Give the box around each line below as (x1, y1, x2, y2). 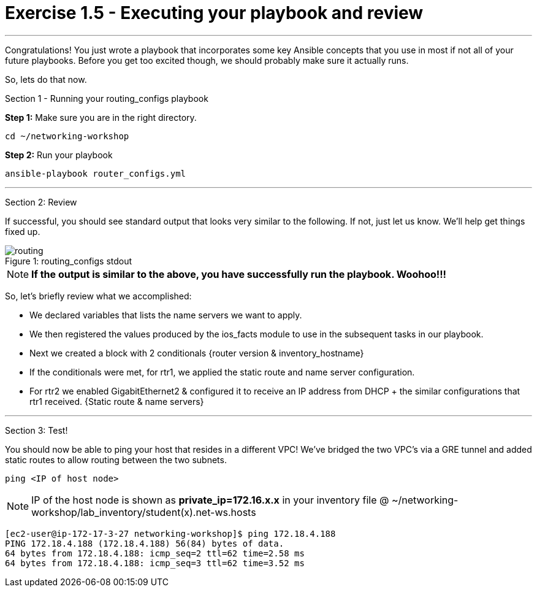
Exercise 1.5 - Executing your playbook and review (5, 2, 424, 23)
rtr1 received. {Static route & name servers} (29, 396, 204, 407)
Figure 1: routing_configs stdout (5, 255, 132, 266)
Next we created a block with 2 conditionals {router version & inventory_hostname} (29, 347, 364, 358)
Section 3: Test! (5, 425, 68, 436)
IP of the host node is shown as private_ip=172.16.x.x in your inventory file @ (31, 493, 389, 506)
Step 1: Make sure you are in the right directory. (5, 112, 197, 123)
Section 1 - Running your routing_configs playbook (5, 93, 208, 104)
